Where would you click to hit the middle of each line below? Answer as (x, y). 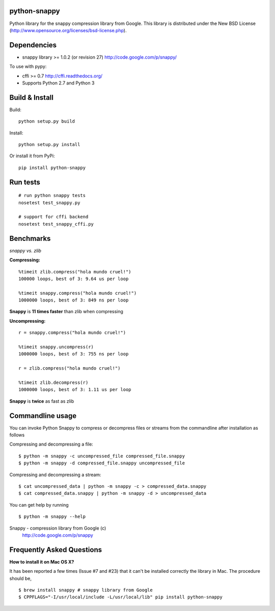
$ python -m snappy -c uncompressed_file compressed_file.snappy (102, 456)
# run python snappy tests (52, 196)
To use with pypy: (28, 67)
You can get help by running (39, 505)
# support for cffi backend (53, 217)
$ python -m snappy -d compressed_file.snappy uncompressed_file (102, 463)
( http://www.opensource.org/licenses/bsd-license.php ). (68, 30)
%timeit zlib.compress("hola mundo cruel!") (75, 272)
